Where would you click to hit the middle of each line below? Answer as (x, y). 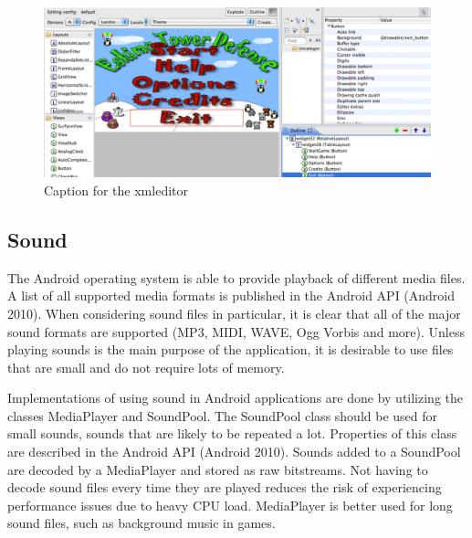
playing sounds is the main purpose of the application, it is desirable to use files (231, 349)
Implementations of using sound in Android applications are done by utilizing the (235, 398)
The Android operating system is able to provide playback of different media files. (236, 277)
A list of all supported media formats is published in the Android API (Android (231, 295)
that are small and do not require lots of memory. (146, 367)
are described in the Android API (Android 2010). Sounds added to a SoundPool (234, 452)
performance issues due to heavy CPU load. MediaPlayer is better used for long (230, 505)
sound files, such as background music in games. (142, 523)
